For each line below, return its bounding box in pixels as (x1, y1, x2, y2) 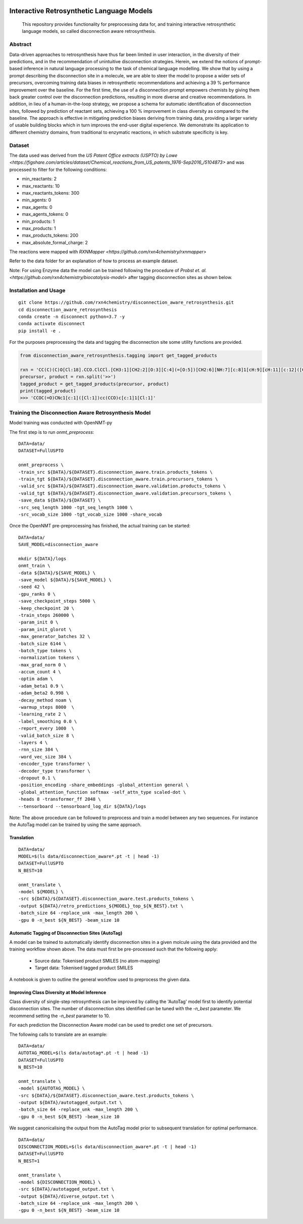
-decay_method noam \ (18, 697, 72, 703)
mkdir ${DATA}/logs (18, 556, 67, 561)
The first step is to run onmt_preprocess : (9, 429, 94, 435)
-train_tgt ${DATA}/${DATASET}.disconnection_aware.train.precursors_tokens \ (18, 476, 218, 482)
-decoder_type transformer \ (18, 768, 90, 774)
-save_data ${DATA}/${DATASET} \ (18, 497, 101, 503)
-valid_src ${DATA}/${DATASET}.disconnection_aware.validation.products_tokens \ (18, 483, 226, 489)
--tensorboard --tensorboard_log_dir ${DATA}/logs (18, 803, 146, 809)
